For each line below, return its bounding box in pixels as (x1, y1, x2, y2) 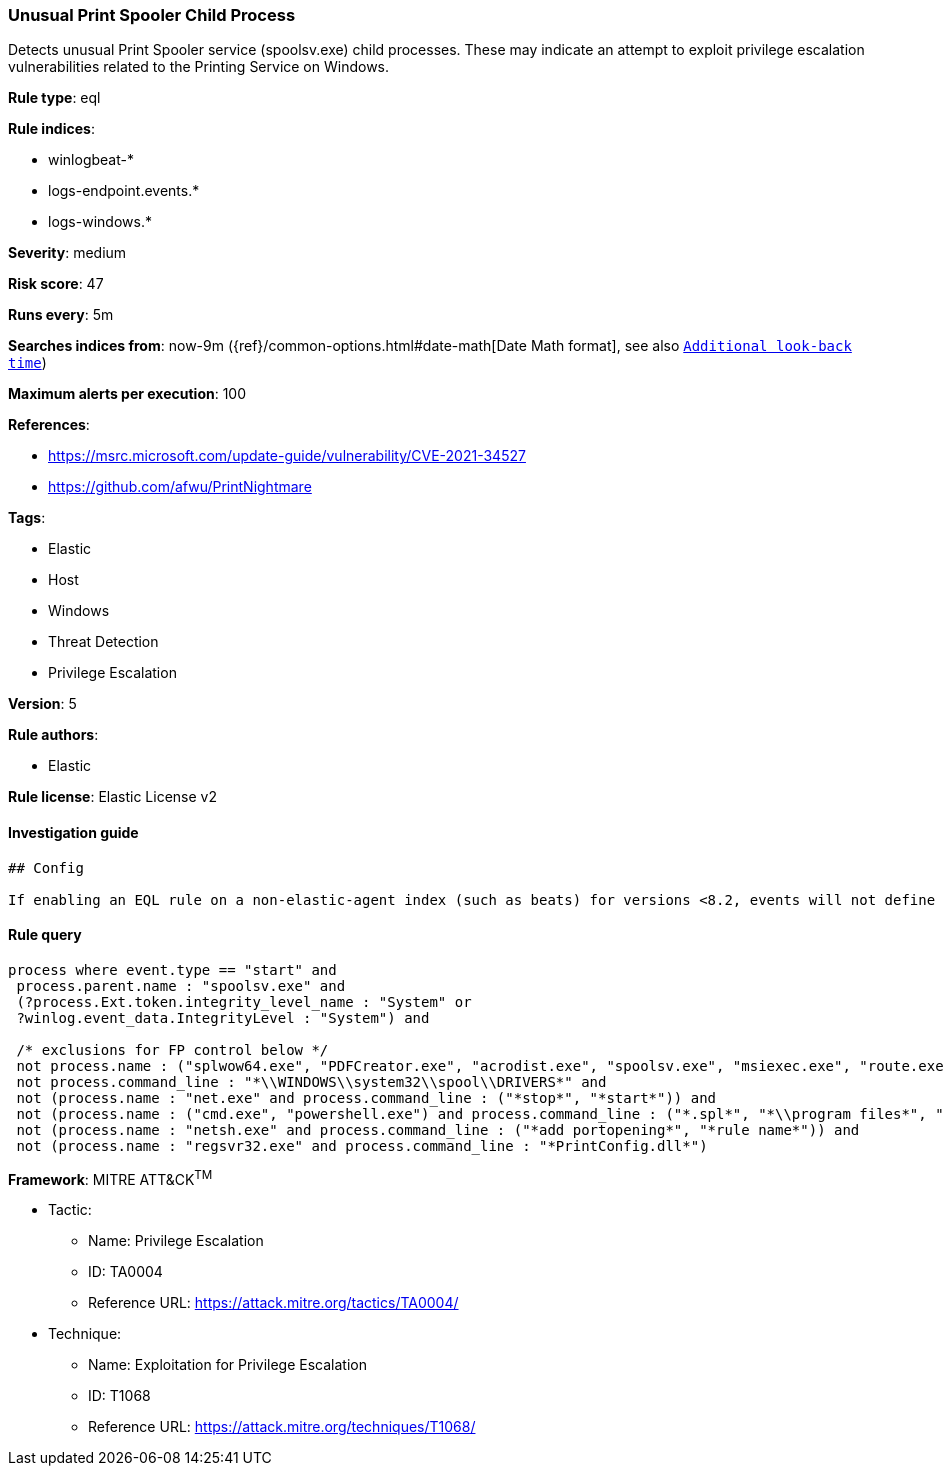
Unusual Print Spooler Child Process (8, 5, 296, 25)
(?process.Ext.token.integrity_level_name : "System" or (16, 993, 472, 1010)
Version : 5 (8, 695, 77, 713)
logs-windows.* (48, 213, 152, 231)
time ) (8, 354, 47, 372)
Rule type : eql (8, 89, 101, 107)
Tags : (8, 509, 46, 527)
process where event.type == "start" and (8, 961, 337, 978)
